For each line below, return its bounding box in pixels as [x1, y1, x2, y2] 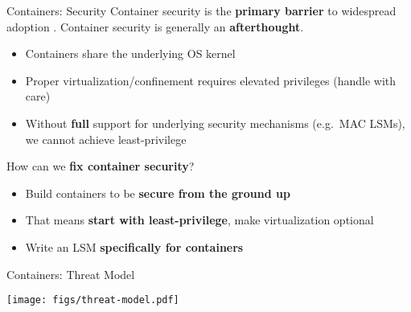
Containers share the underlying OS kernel [25, 45, 236, 62]
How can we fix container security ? [6, 158, 195, 174]
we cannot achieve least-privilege [25, 130, 187, 147]
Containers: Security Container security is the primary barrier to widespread [6, 2, 397, 18]
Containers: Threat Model [6, 265, 135, 282]
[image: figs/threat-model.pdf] [6, 294, 179, 306]
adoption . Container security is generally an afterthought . [6, 18, 304, 35]
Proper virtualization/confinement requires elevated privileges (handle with [25, 72, 397, 88]
